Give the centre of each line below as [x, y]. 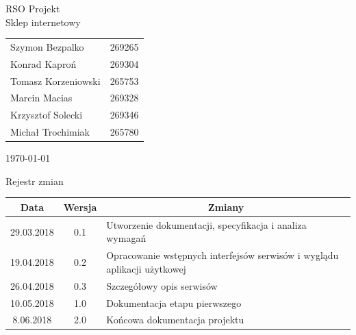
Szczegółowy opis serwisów [162, 285]
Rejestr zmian [35, 181]
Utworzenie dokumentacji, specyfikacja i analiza [206, 224]
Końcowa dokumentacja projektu [175, 320]
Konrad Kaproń [43, 63]
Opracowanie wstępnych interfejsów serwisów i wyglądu [222, 255]
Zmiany [226, 207]
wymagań [126, 238]
